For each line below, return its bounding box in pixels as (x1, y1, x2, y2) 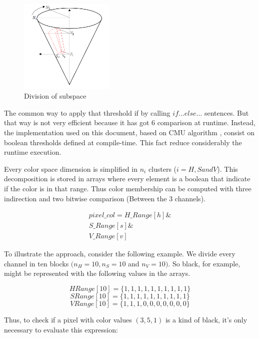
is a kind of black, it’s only (165, 314, 247, 324)
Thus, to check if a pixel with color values (4, 314, 132, 324)
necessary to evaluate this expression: (4, 324, 118, 334)
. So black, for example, (168, 258, 240, 268)
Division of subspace (24, 91, 86, 101)
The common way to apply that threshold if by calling (4, 107, 170, 118)
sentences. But (204, 107, 249, 118)
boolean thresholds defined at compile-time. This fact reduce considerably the (4, 137, 242, 147)
